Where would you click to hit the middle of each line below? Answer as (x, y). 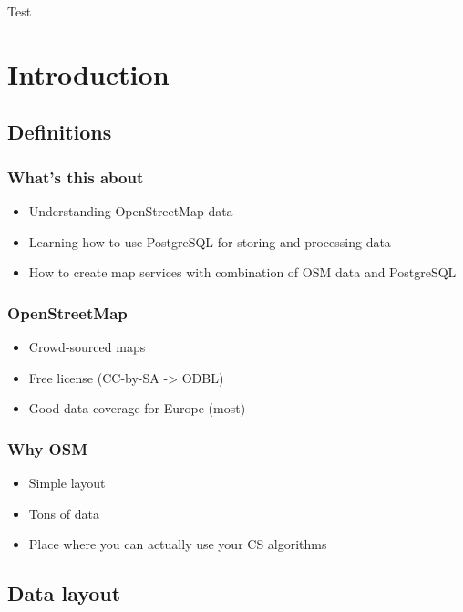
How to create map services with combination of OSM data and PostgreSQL (242, 272)
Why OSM (48, 448)
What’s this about (76, 176)
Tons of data (64, 513)
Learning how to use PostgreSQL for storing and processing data (210, 241)
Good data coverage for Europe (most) (137, 408)
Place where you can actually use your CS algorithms (178, 544)
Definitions (60, 132)
